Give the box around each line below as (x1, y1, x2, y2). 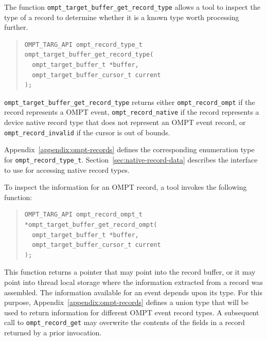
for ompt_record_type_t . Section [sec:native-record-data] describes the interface (4, 154, 258, 165)
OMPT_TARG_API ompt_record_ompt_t (24, 211, 143, 219)
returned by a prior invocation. (4, 327, 102, 337)
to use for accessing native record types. (4, 164, 130, 175)
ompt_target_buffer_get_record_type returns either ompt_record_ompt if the (4, 96, 255, 107)
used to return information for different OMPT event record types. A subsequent (4, 307, 259, 317)
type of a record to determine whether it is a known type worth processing (4, 11, 239, 22)
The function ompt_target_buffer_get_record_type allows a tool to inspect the (4, 2, 260, 12)
